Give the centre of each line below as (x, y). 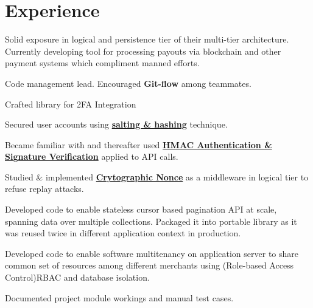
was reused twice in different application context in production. (123, 233)
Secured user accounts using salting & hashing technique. (116, 124)
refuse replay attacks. (44, 189)
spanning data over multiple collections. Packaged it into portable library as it (151, 221)
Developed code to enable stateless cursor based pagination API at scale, (141, 209)
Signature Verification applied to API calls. (92, 156)
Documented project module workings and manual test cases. (119, 297)
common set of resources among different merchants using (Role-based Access (149, 265)
